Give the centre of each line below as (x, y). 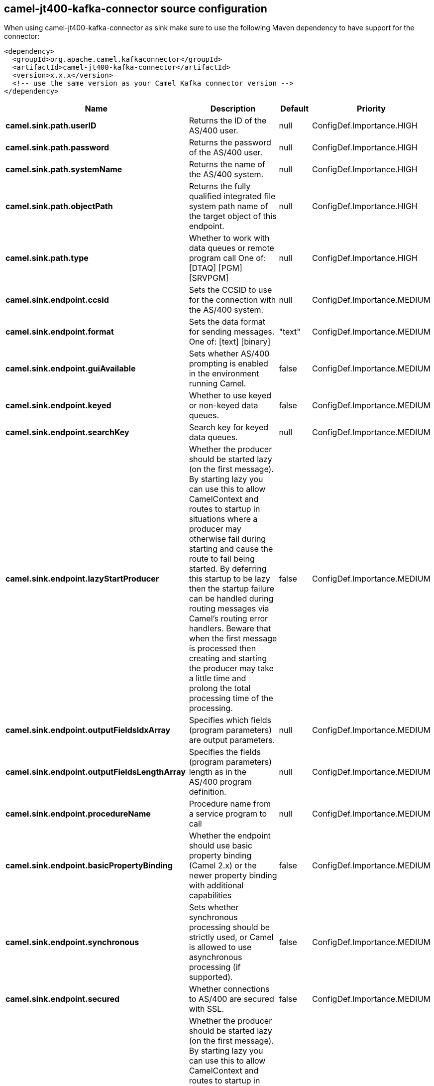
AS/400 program (220, 782)
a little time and (217, 678)
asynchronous (216, 957)
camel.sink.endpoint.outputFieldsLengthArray (96, 772)
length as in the (218, 772)
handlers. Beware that (230, 629)
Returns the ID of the (228, 121)
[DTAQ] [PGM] (216, 268)
